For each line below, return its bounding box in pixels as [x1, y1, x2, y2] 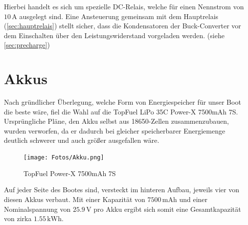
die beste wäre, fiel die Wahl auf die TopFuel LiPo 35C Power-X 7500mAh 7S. [4, 106, 238, 116]
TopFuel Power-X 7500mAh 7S [23, 168, 116, 178]
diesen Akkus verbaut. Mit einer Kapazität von [4, 194, 145, 204]
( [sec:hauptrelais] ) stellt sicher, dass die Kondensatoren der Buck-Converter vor [4, 21, 241, 31]
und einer [179, 194, 208, 204]
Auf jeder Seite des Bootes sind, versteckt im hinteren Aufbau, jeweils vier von [4, 184, 239, 195]
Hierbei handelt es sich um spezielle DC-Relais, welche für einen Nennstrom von [4, 1, 244, 11]
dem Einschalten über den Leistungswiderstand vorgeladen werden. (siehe [4, 30, 225, 40]
